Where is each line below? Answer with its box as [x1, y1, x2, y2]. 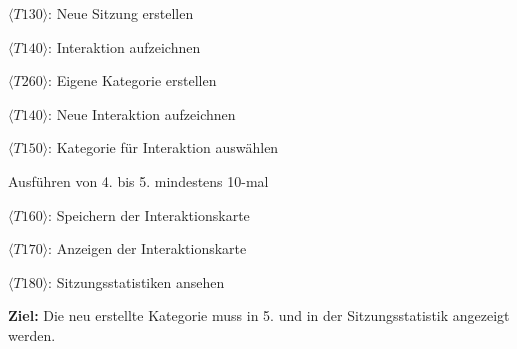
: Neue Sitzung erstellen [48, 3, 194, 23]
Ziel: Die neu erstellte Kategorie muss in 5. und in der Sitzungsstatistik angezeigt [8, 305, 510, 326]
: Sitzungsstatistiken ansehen [48, 271, 225, 292]
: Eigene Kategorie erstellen [48, 70, 217, 91]
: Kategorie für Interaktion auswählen [48, 137, 279, 158]
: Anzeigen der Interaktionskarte [48, 238, 247, 259]
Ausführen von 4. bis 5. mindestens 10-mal [8, 170, 269, 191]
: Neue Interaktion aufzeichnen [48, 103, 236, 124]
